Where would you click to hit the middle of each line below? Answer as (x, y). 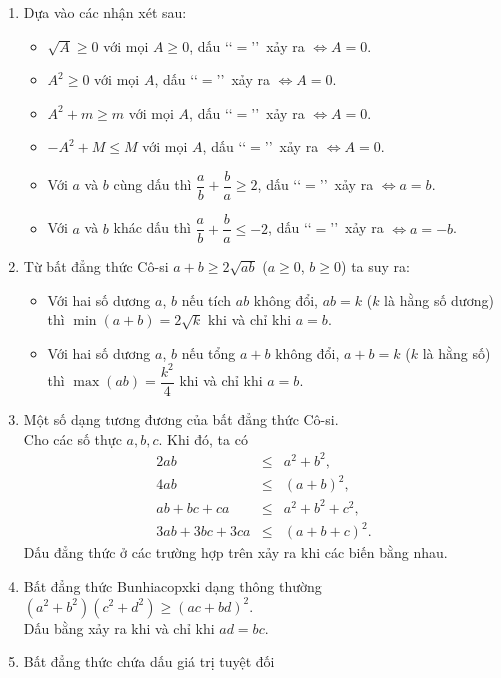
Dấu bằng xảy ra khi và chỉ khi (119, 627)
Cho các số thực (72, 438)
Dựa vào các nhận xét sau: (105, 12)
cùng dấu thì (152, 184)
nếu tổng (208, 352)
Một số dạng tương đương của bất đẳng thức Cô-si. (181, 419)
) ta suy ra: (375, 266)
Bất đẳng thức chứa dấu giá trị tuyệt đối (149, 661)
